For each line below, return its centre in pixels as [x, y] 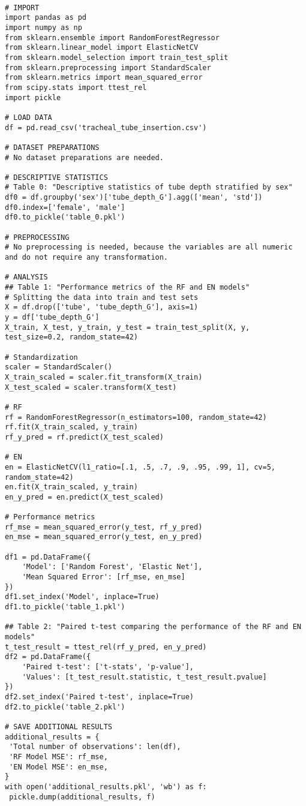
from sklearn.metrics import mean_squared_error [104, 78]
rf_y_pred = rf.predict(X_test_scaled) [84, 437]
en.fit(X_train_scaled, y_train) [71, 487]
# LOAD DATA [28, 117]
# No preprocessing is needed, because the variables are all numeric [149, 247]
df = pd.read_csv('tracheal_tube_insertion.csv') [106, 127]
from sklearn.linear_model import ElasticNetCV [102, 48]
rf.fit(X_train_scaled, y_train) [71, 427]
